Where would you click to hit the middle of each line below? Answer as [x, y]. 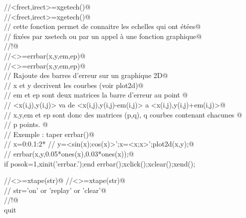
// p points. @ [26, 124]
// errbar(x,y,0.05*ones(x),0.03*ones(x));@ [69, 153]
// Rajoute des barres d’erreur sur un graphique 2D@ [86, 75]
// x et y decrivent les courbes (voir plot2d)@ [74, 85]
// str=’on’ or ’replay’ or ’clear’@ [55, 190]
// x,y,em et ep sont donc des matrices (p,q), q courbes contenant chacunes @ [123, 114]
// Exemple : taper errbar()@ [49, 134]
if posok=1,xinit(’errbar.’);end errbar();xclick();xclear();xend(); [100, 163]
